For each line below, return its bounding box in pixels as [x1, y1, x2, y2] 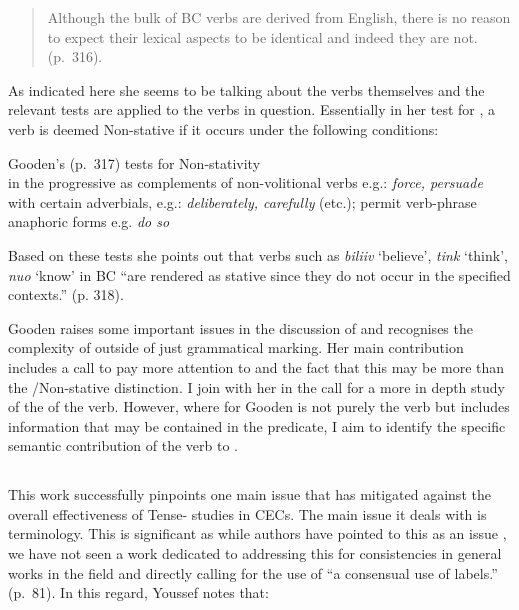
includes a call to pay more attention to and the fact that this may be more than [8, 356, 505, 377]
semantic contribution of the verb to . [8, 435, 238, 456]
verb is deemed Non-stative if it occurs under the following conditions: [8, 118, 439, 139]
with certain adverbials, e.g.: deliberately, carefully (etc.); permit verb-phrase [8, 191, 477, 212]
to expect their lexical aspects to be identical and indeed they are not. [47, 26, 478, 47]
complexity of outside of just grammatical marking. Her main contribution [8, 337, 464, 358]
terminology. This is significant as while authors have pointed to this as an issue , [8, 523, 507, 544]
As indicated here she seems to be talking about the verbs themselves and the [8, 79, 485, 100]
